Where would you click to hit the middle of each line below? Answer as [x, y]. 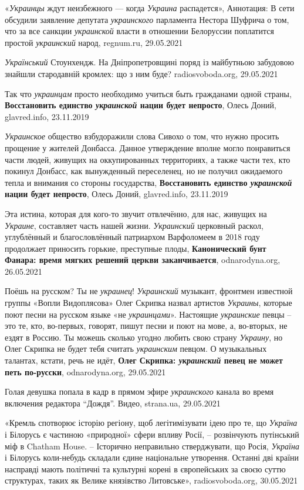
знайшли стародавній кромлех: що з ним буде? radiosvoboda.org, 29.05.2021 [141, 73]
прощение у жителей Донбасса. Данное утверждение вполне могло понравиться [148, 147]
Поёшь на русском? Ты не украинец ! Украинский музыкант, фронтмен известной [149, 291]
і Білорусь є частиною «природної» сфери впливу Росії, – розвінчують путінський [152, 434]
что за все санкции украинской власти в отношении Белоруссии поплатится [139, 31]
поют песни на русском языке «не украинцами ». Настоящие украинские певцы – [148, 314]
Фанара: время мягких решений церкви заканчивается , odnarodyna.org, [143, 260]
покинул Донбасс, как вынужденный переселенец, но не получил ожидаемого [144, 171]
